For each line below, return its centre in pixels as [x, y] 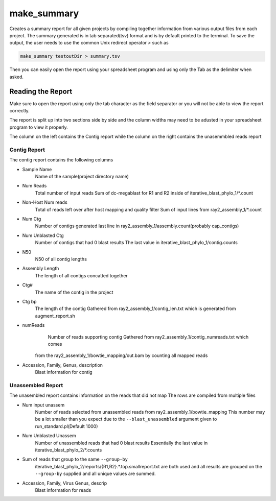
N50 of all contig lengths [61, 259]
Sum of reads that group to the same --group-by [75, 459]
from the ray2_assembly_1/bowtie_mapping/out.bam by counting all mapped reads [121, 355]
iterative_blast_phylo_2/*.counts [68, 450]
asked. [17, 77]
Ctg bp [29, 301]
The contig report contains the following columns [61, 160]
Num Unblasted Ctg [43, 235]
